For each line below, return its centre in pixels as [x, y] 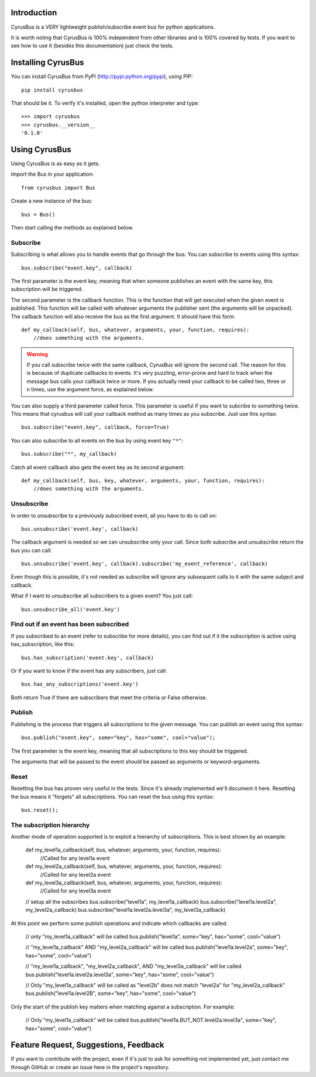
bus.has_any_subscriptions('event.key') [80, 684]
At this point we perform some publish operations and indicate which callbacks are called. [119, 923]
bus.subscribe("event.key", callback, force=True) [95, 427]
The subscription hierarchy [50, 825]
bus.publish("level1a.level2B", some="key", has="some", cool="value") [111, 993]
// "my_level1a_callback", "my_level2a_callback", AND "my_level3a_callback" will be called [133, 966]
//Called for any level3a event [75, 891]
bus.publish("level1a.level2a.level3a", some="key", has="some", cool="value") [120, 975]
